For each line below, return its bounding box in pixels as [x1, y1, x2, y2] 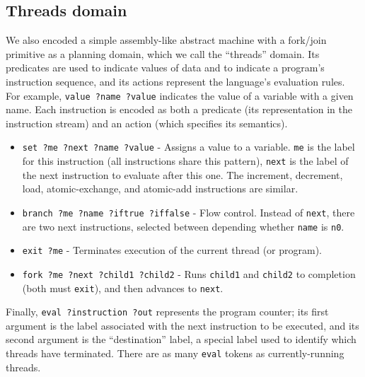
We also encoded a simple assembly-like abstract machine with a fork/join [6, 33, 327, 47]
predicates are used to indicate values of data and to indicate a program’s [6, 60, 325, 75]
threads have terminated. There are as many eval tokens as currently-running [6, 346, 344, 361]
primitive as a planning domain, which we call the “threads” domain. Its [6, 46, 320, 61]
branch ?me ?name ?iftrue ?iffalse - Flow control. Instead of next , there [22, 204, 355, 219]
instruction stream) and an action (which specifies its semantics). [6, 115, 288, 130]
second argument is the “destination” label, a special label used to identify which [6, 332, 357, 347]
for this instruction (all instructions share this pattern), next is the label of [22, 153, 349, 168]
